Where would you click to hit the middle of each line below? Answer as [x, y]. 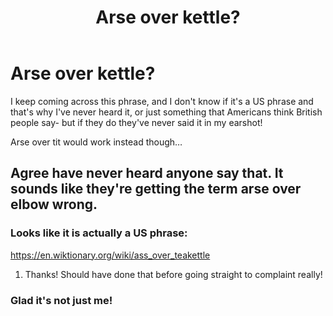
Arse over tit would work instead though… [96, 142]
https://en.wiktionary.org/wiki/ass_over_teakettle [110, 255]
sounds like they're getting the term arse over [156, 189]
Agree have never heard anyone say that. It [147, 173]
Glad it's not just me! [61, 300]
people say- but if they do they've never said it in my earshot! [136, 122]
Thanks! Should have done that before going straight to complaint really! [173, 274]
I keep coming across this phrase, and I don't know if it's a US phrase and [162, 101]
